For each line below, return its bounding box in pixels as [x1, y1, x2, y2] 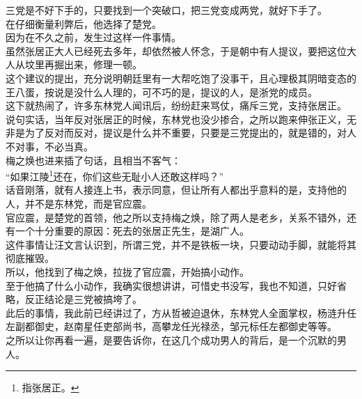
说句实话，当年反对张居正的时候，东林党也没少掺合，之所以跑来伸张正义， [6, 111, 347, 126]
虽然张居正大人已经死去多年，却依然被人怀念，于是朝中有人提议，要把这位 [6, 43, 347, 58]
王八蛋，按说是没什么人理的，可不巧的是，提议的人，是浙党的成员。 [6, 84, 317, 99]
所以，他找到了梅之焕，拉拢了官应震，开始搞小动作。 [6, 264, 249, 279]
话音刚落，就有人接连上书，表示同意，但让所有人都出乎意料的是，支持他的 [6, 182, 347, 197]
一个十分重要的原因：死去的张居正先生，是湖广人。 [15, 224, 249, 238]
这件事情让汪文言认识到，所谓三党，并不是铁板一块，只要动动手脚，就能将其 [6, 237, 356, 251]
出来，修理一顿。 [63, 57, 142, 72]
